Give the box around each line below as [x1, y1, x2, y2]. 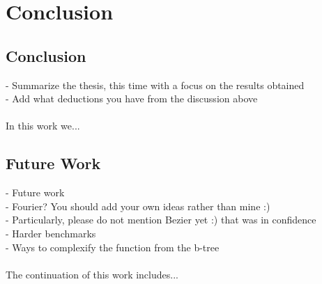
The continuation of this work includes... [6, 267, 178, 281]
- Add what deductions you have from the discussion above [6, 91, 258, 106]
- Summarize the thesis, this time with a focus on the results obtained [6, 77, 305, 92]
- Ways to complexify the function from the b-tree [6, 239, 220, 254]
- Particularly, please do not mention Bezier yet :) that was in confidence [6, 212, 316, 227]
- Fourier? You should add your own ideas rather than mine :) [6, 198, 270, 213]
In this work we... [6, 118, 80, 133]
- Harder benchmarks [6, 226, 96, 240]
